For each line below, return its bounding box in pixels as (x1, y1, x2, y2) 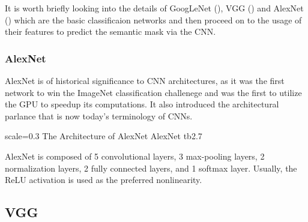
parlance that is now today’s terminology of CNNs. (5, 109, 193, 122)
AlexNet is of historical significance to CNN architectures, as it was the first (5, 74, 285, 86)
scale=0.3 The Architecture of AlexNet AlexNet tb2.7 (5, 130, 202, 142)
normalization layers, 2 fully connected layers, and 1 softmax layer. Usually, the (5, 161, 297, 174)
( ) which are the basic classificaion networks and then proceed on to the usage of (5, 13, 302, 26)
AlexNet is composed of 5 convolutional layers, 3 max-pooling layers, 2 (5, 149, 265, 162)
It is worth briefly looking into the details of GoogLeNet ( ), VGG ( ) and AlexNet (5, 2, 304, 14)
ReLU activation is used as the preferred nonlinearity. (5, 173, 202, 186)
